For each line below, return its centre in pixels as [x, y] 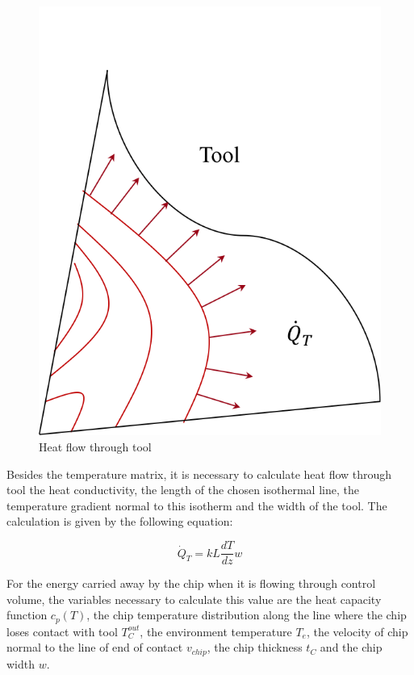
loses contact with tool [62, 631]
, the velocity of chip [357, 631]
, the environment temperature [216, 631]
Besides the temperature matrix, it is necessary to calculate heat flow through [199, 474]
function [27, 615]
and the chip [351, 647]
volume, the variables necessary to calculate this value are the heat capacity [194, 599]
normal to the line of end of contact [95, 647]
